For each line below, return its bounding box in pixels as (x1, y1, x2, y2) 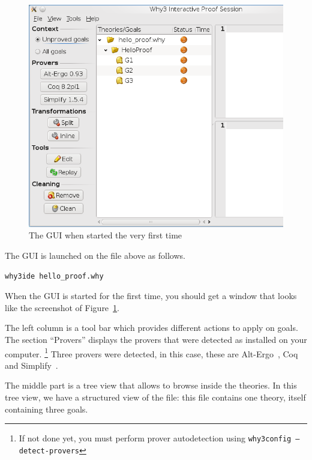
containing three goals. (5, 402, 88, 415)
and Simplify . (5, 359, 58, 371)
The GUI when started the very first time (29, 229, 182, 241)
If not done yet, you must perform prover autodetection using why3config (19, 432, 292, 444)
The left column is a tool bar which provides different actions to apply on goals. (5, 321, 298, 334)
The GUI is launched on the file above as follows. (5, 249, 185, 261)
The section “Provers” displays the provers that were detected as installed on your (5, 333, 307, 345)
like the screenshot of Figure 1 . (5, 301, 119, 313)
